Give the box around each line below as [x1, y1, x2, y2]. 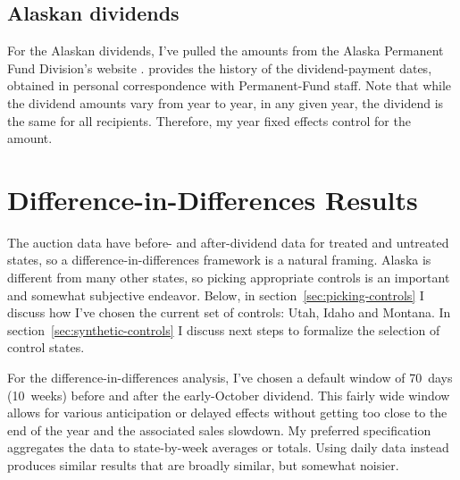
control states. [7, 338, 85, 357]
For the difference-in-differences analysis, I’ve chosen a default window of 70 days [7, 368, 453, 387]
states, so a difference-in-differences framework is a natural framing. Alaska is [7, 250, 431, 269]
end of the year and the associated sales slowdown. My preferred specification [7, 420, 431, 439]
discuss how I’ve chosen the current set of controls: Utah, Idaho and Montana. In [7, 303, 451, 322]
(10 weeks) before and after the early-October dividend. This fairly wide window [7, 385, 450, 404]
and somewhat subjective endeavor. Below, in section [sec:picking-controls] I [7, 285, 424, 304]
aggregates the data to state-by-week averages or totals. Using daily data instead [7, 438, 449, 457]
